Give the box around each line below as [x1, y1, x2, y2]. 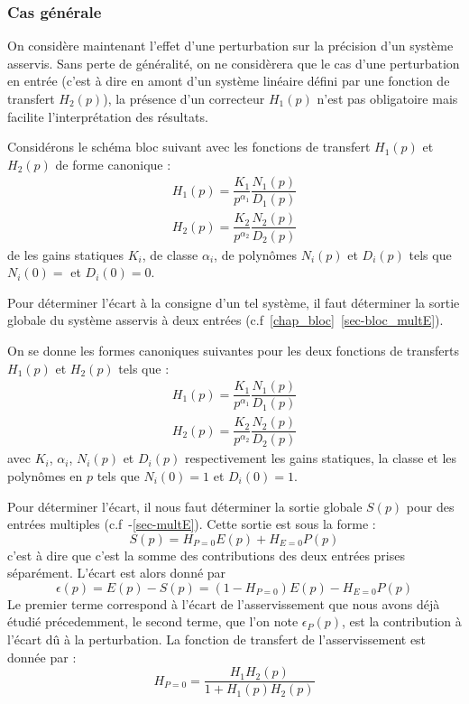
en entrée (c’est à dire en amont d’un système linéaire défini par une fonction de [7, 71, 450, 90]
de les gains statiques [7, 245, 124, 264]
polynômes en [7, 466, 83, 485]
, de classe [142, 245, 198, 264]
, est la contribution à [342, 612, 462, 631]
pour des [406, 496, 455, 515]
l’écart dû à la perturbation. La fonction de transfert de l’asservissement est [7, 630, 427, 649]
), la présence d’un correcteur [103, 89, 265, 107]
